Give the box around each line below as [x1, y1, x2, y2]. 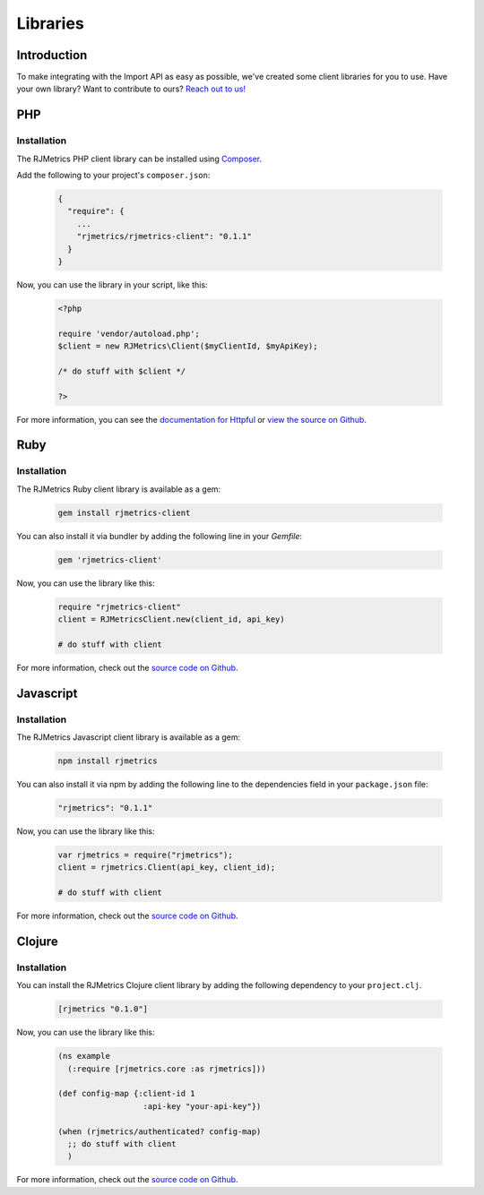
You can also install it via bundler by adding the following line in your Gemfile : [16, 530, 303, 541]
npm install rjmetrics [57, 756, 158, 766]
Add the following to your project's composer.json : [16, 170, 211, 180]
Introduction [16, 47, 88, 63]
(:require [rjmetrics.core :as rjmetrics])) [67, 1063, 266, 1074]
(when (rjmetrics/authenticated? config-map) [57, 1126, 262, 1137]
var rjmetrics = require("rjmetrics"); [57, 849, 233, 860]
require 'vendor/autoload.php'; [57, 328, 201, 339]
